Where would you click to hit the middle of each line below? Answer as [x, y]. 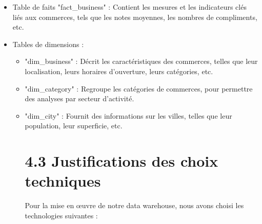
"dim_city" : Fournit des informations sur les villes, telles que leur [128, 115]
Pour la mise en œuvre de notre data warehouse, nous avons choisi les [134, 205]
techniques [63, 181]
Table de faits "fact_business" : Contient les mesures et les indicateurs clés [129, 7]
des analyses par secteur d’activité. [79, 98]
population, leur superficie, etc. [74, 126]
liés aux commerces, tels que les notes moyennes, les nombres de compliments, [135, 17]
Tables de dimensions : [48, 44]
